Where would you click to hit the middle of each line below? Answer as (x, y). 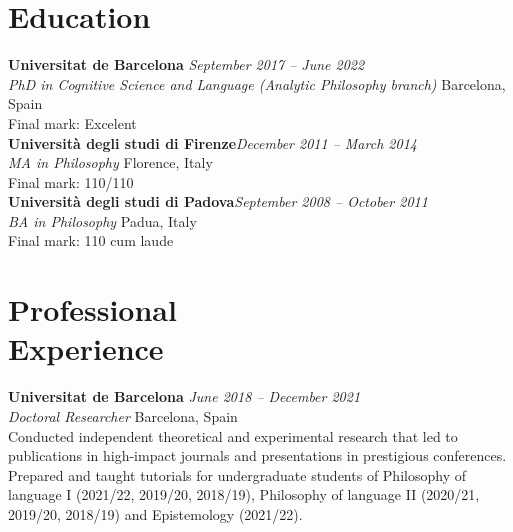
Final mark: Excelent (72, 122)
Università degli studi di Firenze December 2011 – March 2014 (212, 142)
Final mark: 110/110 (71, 181)
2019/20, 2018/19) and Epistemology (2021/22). (155, 513)
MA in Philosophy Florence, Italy (110, 162)
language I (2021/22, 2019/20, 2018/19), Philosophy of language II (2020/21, (244, 494)
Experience (86, 348)
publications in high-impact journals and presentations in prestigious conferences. (257, 455)
